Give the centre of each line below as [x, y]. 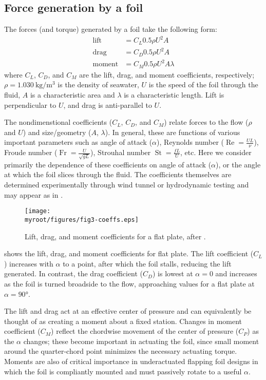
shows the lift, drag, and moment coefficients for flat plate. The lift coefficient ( [129, 253]
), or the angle [238, 164]
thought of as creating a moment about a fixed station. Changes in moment [123, 321]
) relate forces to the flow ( [206, 122]
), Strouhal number [121, 152]
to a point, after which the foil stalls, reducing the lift [147, 263]
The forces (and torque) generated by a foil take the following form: [111, 29]
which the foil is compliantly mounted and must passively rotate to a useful [123, 371]
